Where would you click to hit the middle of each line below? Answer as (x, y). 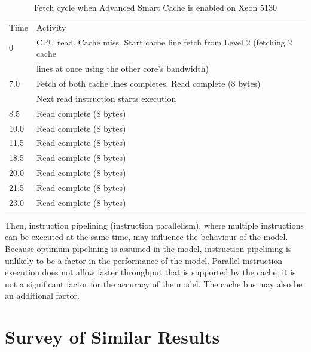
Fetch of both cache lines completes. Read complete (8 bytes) (148, 83)
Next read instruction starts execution (106, 98)
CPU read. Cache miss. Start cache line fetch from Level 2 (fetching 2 (164, 42)
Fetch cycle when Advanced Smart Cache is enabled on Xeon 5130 (155, 7)
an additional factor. (42, 295)
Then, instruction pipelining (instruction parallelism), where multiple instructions (154, 225)
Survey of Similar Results (112, 337)
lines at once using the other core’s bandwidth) (122, 69)
